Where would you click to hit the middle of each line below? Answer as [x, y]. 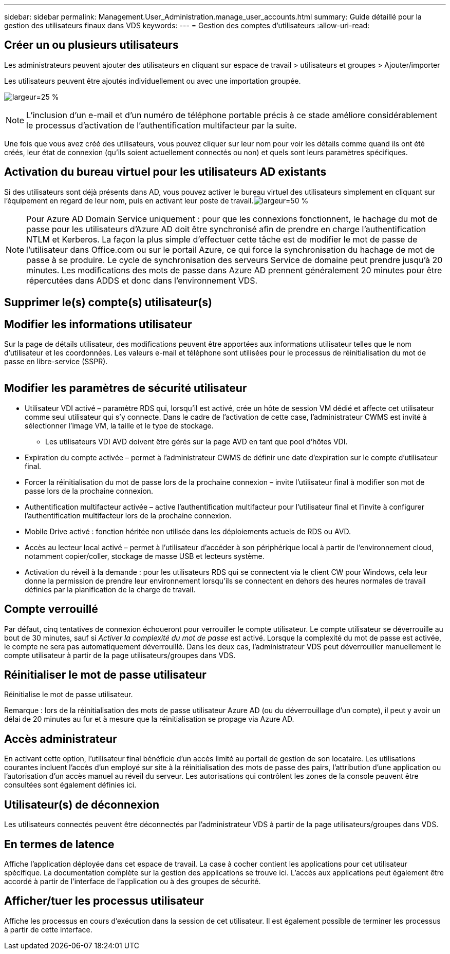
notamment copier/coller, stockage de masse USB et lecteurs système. [145, 556]
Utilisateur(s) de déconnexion [82, 805]
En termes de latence [59, 844]
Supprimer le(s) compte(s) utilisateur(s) [108, 303]
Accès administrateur [61, 739]
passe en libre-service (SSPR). [56, 361]
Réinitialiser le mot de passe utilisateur [105, 675]
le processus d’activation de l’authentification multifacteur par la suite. [162, 125]
